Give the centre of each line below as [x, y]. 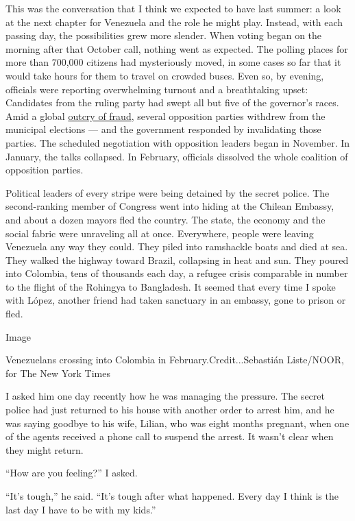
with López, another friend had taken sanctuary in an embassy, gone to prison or [176, 300]
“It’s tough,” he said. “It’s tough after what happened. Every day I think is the [172, 496]
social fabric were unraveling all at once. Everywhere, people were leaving [160, 233]
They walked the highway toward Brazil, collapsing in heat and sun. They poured [177, 259]
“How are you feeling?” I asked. [72, 473]
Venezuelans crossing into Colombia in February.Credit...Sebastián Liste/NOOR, [175, 360]
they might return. [45, 449]
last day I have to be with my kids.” [81, 509]
